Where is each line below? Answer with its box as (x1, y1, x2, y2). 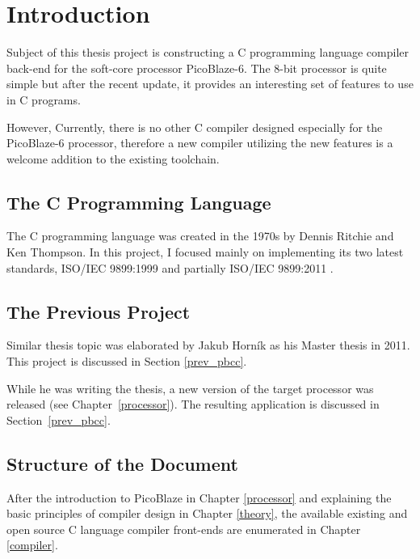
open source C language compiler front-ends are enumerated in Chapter (6, 520, 361, 537)
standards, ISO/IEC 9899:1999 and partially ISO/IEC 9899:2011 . (6, 259, 334, 276)
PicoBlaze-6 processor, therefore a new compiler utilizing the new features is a (6, 134, 393, 151)
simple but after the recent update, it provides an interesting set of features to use (6, 75, 414, 92)
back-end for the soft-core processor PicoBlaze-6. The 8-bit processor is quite (6, 59, 387, 76)
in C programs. (6, 91, 81, 108)
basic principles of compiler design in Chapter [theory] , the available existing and (6, 505, 408, 522)
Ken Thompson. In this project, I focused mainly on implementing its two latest (6, 244, 404, 260)
